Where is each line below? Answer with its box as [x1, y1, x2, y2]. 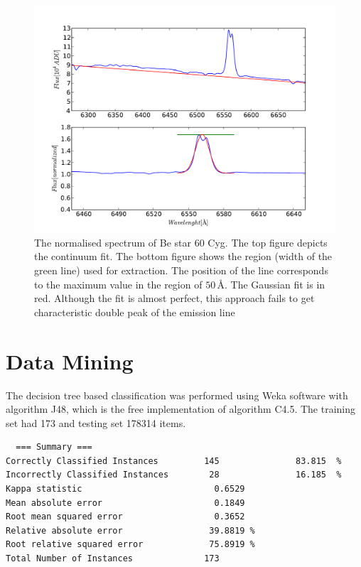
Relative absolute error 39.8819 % [6, 525, 255, 536]
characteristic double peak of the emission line [34, 304, 235, 319]
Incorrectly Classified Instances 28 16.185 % [6, 470, 342, 480]
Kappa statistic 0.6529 [6, 484, 245, 495]
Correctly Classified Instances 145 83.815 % [6, 455, 342, 466]
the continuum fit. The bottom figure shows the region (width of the [34, 249, 333, 264]
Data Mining [6, 346, 134, 375]
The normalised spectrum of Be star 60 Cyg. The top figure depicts [34, 234, 328, 249]
